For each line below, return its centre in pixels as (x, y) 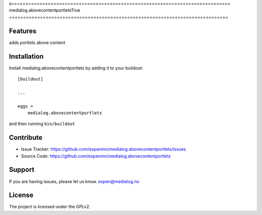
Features (23, 31)
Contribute (26, 138)
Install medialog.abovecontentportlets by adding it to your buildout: (76, 68)
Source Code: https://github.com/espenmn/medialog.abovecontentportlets (96, 156)
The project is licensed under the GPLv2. (50, 207)
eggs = (25, 106)
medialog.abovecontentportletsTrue (45, 10)
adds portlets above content (37, 42)
